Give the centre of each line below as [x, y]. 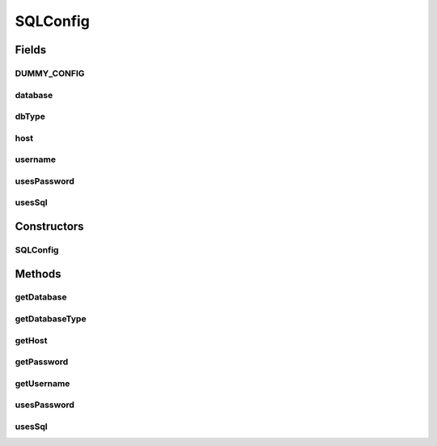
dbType [30, 117]
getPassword [42, 362]
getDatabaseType [51, 319]
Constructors [49, 226]
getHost [31, 340]
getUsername [42, 383]
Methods [38, 274]
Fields [31, 50]
